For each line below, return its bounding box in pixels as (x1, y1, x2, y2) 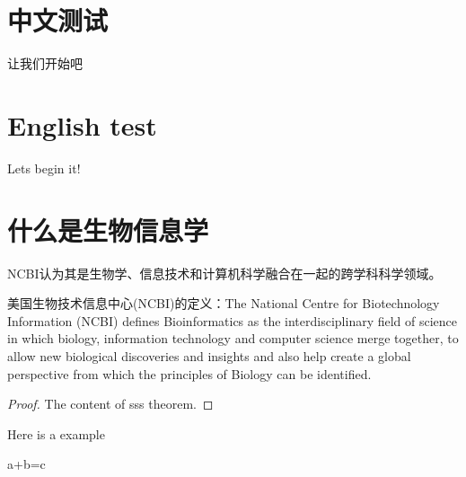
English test (7, 106, 157, 143)
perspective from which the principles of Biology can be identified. (7, 364, 372, 383)
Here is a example (7, 424, 105, 443)
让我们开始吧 (7, 54, 83, 73)
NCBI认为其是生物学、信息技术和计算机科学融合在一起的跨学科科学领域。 (7, 263, 442, 282)
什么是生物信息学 (7, 211, 209, 248)
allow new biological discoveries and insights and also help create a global (7, 346, 411, 365)
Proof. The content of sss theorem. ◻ (7, 394, 214, 413)
